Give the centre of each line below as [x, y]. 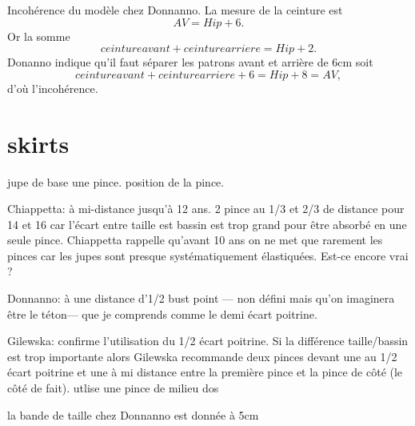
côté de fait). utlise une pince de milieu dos [113, 388]
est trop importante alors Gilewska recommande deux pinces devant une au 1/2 [202, 356]
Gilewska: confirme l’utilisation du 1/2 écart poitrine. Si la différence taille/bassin [208, 341]
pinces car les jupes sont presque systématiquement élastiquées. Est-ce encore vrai [208, 255]
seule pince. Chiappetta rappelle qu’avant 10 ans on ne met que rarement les [195, 240]
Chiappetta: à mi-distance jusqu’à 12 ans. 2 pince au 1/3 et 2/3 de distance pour [206, 209]
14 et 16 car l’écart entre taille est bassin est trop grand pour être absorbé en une [207, 224]
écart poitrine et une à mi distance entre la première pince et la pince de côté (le [205, 372]
